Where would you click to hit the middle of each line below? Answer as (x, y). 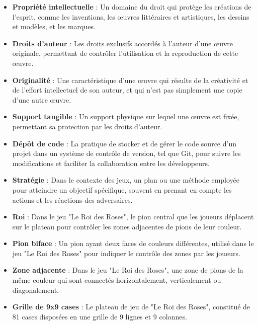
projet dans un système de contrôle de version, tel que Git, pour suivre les (126, 153)
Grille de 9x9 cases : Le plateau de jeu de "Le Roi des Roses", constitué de (131, 307)
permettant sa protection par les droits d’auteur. (87, 126)
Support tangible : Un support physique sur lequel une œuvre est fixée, (126, 116)
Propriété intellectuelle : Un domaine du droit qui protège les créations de (132, 7)
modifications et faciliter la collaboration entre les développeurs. (111, 163)
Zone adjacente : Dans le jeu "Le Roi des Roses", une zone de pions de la (128, 270)
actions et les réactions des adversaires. (72, 199)
